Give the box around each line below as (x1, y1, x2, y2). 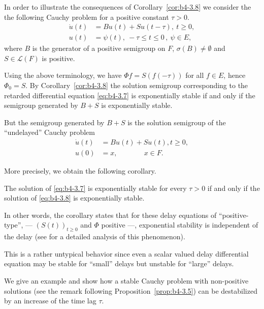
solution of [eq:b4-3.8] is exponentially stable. (4, 192, 145, 203)
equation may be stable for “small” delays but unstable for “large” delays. (4, 258, 234, 269)
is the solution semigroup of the (127, 117, 226, 127)
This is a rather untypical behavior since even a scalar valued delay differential (4, 248, 249, 259)
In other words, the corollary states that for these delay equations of (4, 209, 217, 220)
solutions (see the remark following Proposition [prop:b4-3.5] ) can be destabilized (4, 285, 257, 296)
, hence (223, 70, 246, 80)
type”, (4, 219, 23, 230)
